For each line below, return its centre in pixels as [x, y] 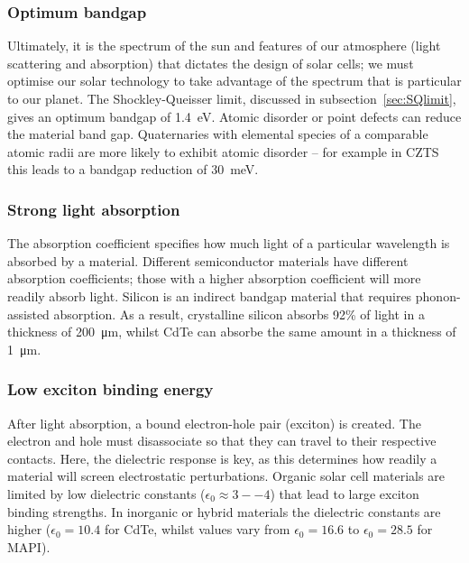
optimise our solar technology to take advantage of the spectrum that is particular [234, 81]
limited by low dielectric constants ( [106, 493]
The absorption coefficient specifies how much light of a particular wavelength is [229, 243]
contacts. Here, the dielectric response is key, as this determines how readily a [222, 458]
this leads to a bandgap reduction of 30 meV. [133, 169]
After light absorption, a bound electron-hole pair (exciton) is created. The [214, 423]
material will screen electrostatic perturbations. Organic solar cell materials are [226, 476]
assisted [28, 314]
